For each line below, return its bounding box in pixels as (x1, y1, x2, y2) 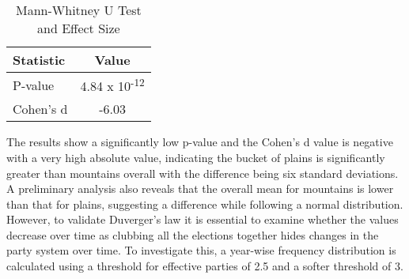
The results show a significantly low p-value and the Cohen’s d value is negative (6, 134, 393, 150)
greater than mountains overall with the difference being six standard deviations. (6, 164, 399, 181)
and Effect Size (37, 19, 120, 37)
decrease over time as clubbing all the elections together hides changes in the (6, 226, 379, 243)
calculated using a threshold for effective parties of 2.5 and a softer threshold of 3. (6, 258, 403, 274)
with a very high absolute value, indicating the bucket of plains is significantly (6, 149, 385, 165)
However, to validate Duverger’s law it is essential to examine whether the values (6, 211, 399, 228)
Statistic (13, 51, 66, 69)
